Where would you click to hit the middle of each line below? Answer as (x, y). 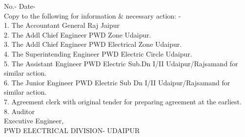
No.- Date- (20, 6)
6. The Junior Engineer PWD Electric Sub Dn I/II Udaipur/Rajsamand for (117, 82)
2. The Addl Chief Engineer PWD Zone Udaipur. (78, 34)
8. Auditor (20, 111)
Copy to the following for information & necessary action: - (92, 15)
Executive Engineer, (34, 121)
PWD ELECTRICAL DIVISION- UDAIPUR (72, 130)
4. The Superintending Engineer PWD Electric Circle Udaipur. (98, 53)
